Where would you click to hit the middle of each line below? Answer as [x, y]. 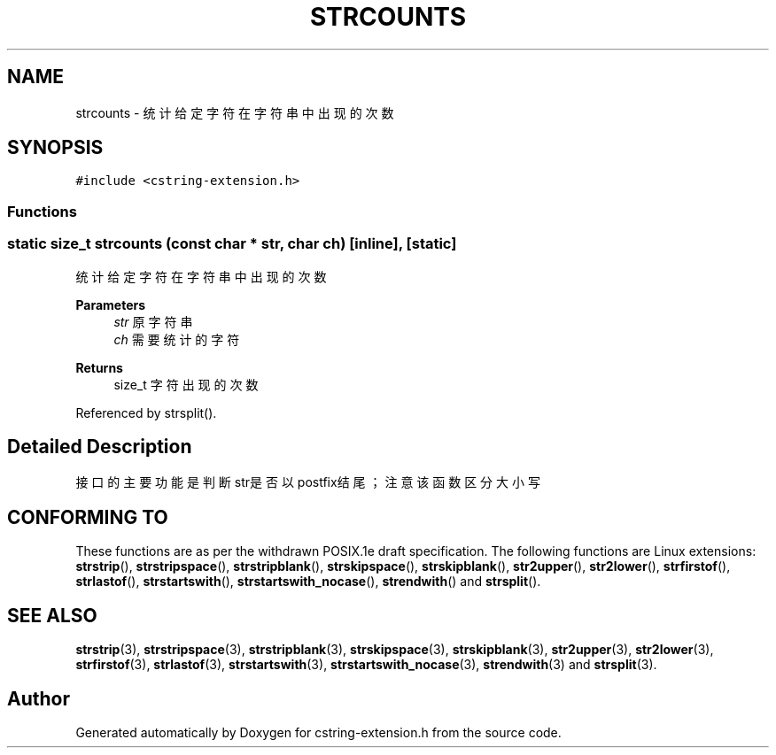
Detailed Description [100, 446]
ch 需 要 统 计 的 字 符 [177, 339]
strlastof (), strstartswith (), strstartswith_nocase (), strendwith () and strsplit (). [308, 582]
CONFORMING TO [88, 517]
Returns [99, 367]
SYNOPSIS [55, 148]
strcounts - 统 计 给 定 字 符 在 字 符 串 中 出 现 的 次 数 [235, 112]
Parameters [111, 304]
